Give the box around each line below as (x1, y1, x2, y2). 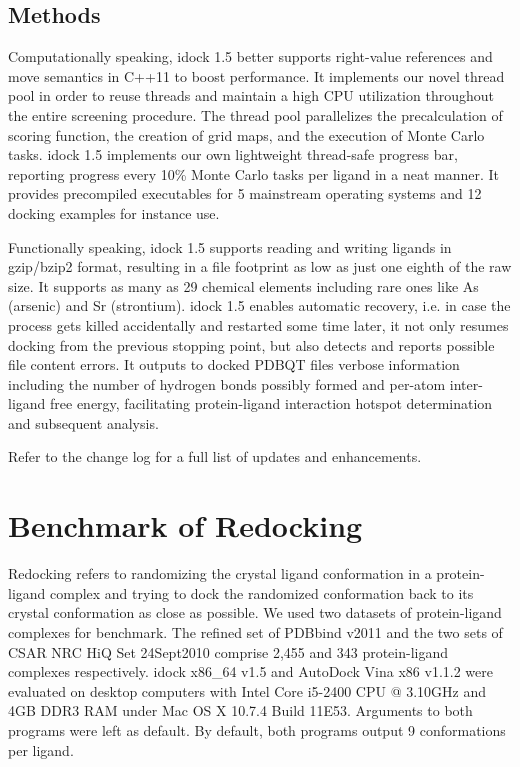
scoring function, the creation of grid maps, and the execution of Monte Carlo (8, 124, 485, 145)
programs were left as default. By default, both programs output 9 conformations (8, 719, 506, 740)
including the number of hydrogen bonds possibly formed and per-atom (8, 373, 446, 394)
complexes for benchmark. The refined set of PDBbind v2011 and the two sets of (8, 621, 503, 642)
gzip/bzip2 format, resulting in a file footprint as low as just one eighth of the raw (8, 256, 512, 277)
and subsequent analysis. (8, 412, 159, 433)
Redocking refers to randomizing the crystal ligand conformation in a (8, 563, 432, 584)
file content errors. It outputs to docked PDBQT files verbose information (8, 354, 460, 375)
